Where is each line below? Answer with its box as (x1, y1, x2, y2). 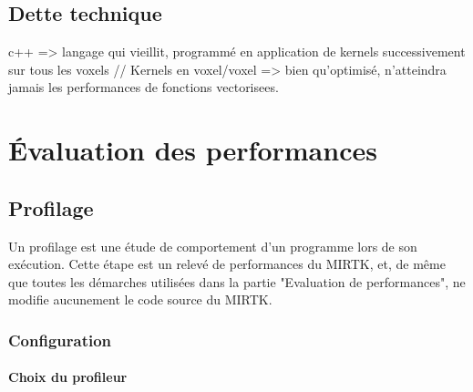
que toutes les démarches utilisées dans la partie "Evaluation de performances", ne (8, 272, 466, 291)
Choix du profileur (8, 367, 128, 387)
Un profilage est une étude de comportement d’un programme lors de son (8, 236, 417, 255)
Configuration (8, 328, 112, 351)
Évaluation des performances (8, 131, 377, 169)
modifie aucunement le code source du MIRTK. (8, 290, 272, 309)
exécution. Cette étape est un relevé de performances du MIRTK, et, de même (8, 254, 446, 273)
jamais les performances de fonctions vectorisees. (8, 77, 279, 97)
